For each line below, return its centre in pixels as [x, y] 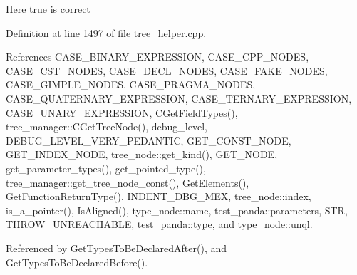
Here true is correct [48, 9]
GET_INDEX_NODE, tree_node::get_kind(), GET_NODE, [142, 154]
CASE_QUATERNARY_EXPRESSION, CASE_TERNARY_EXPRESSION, [179, 98]
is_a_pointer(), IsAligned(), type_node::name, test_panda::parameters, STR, [177, 210]
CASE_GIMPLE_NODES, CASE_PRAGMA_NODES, [131, 84]
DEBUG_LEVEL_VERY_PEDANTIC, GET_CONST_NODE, [149, 140]
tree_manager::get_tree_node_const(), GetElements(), [128, 182]
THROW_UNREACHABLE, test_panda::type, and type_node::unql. [159, 224]
